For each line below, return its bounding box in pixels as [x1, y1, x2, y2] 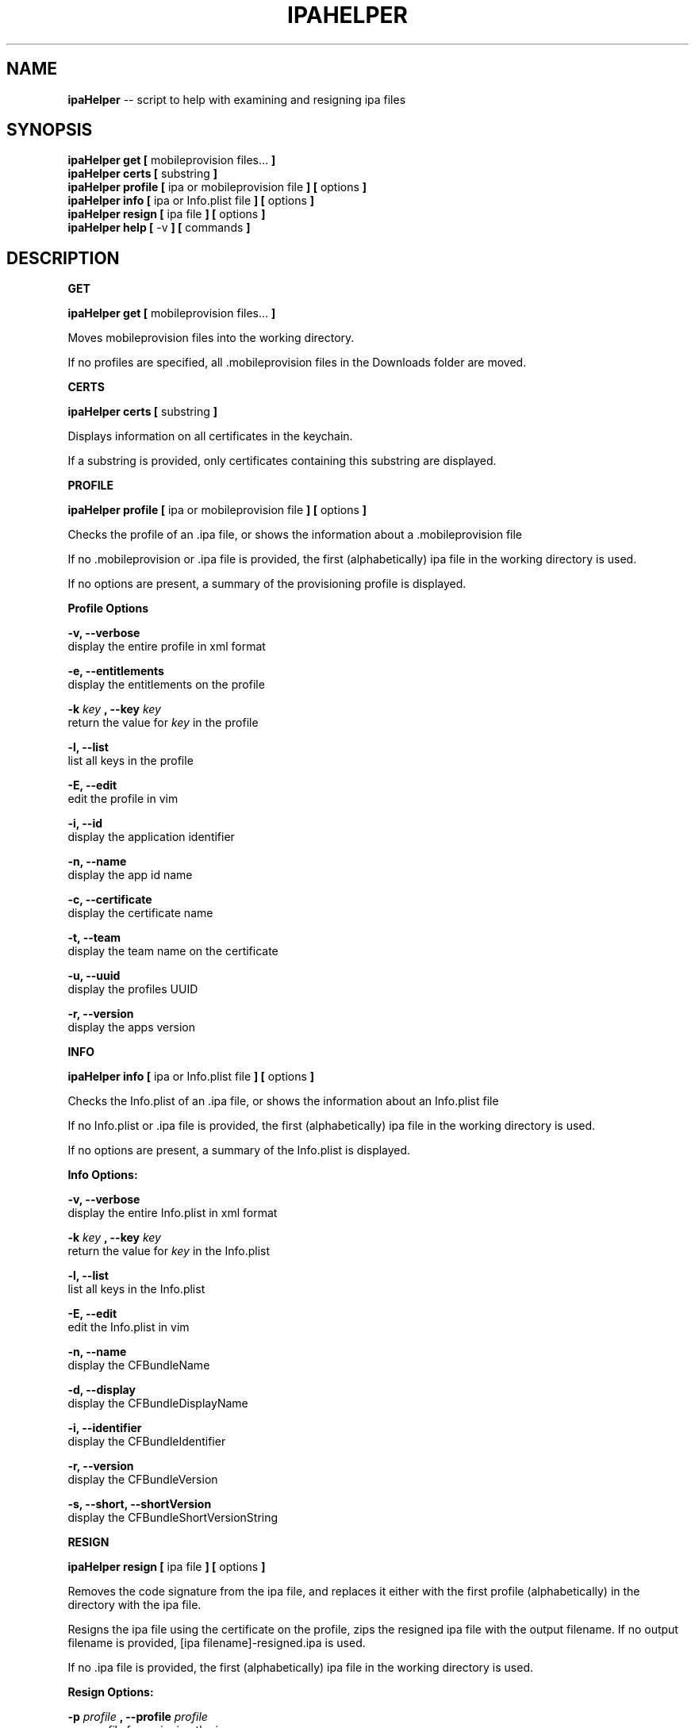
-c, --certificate [67, 893, 152, 907]
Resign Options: [67, 1685, 154, 1699]
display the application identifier [67, 830, 235, 844]
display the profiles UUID [67, 982, 198, 996]
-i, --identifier [67, 1421, 142, 1435]
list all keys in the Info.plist [67, 1282, 205, 1296]
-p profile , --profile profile [67, 1710, 208, 1724]
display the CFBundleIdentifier [67, 1434, 226, 1449]
